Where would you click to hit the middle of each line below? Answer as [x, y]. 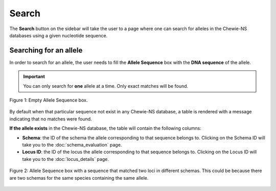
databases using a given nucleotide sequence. [59, 35]
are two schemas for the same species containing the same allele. [79, 178]
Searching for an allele [46, 50]
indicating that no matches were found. [51, 119]
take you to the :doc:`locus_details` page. [66, 159]
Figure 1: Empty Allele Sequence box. [49, 100]
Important [34, 77]
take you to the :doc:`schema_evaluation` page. [72, 145]
